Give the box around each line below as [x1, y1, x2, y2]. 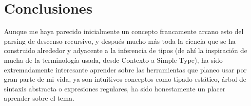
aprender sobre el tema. [4, 93, 75, 103]
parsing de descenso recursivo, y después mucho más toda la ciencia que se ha [4, 35, 236, 46]
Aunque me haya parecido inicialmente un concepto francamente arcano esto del [4, 26, 244, 36]
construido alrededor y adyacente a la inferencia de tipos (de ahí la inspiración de [4, 45, 247, 55]
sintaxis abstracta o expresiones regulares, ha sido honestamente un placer [4, 83, 226, 93]
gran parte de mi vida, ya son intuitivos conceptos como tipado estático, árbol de [4, 74, 247, 84]
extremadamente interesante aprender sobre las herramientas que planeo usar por [4, 64, 247, 74]
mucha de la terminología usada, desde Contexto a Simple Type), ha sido [4, 54, 223, 65]
